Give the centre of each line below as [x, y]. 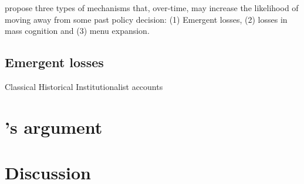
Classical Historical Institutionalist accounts [84, 86]
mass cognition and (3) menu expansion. [77, 31]
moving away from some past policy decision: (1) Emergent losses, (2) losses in [146, 19]
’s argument [54, 126]
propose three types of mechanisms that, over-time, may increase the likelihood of [152, 8]
